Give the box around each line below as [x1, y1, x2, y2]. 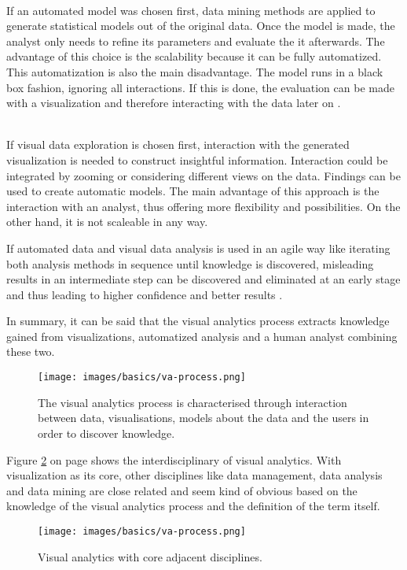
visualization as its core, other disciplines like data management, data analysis [6, 467, 383, 483]
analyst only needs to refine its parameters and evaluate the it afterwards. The [6, 32, 385, 49]
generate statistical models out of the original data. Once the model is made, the [6, 17, 395, 34]
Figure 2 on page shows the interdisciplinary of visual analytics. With [6, 451, 342, 468]
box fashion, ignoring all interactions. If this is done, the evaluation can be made [6, 79, 394, 95]
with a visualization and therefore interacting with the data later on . [6, 94, 341, 111]
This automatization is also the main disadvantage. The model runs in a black [6, 63, 383, 80]
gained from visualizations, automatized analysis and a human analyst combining [6, 328, 398, 344]
